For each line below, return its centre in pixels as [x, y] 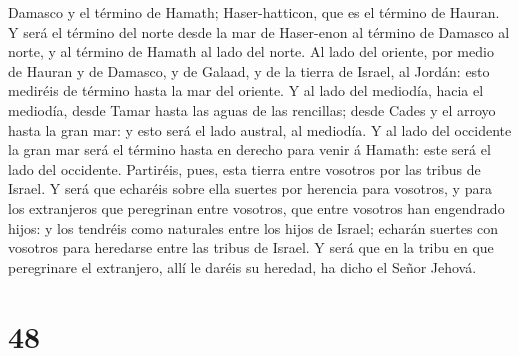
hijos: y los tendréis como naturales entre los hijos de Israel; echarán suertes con [253, 227]
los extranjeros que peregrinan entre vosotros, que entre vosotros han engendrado [256, 207]
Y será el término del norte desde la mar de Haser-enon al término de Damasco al [259, 31]
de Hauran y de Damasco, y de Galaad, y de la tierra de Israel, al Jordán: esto [249, 70]
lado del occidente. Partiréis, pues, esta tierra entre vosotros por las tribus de [244, 168]
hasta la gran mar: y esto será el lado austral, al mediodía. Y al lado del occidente [260, 129]
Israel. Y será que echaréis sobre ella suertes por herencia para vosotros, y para [250, 188]
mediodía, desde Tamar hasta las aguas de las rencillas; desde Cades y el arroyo [252, 109]
